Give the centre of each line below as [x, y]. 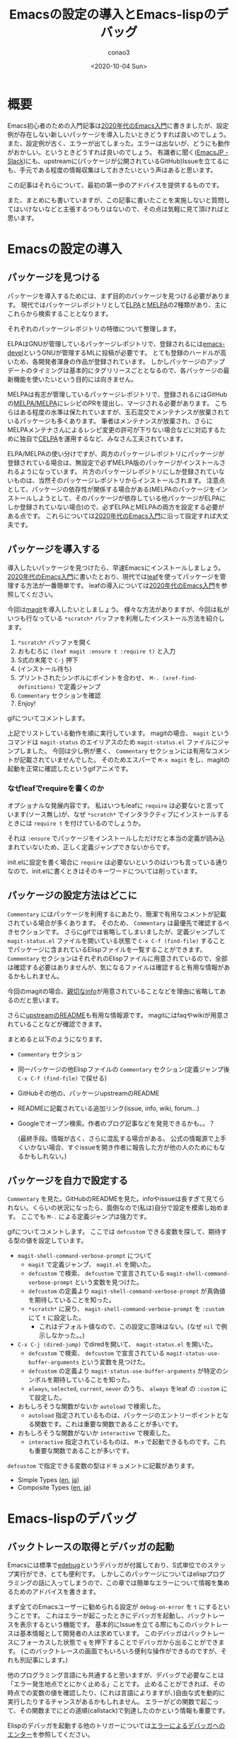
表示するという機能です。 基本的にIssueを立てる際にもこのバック [115, 1625]
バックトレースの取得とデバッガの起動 [91, 1547]
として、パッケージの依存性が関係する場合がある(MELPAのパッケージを [111, 489]
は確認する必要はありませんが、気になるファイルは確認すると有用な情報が [116, 967]
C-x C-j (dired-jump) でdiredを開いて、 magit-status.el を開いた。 [117, 1345]
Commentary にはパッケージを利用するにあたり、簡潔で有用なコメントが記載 [117, 914]
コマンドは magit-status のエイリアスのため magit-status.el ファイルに [112, 741]
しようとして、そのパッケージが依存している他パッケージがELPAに [129, 498]
